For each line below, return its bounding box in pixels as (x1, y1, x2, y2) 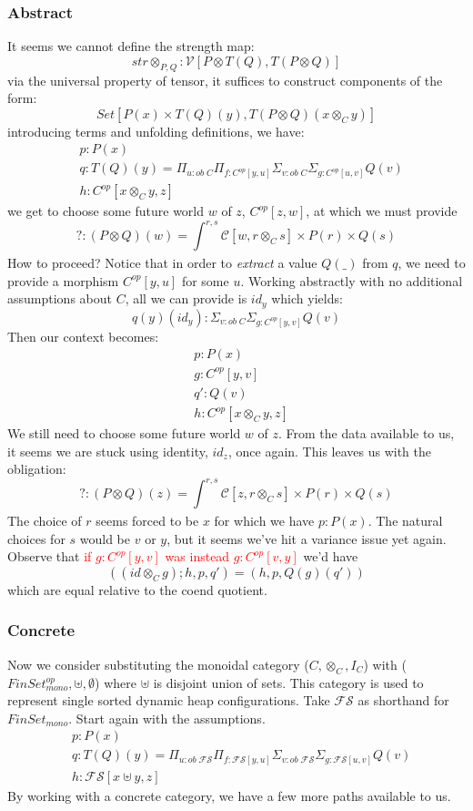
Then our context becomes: (7, 326, 159, 345)
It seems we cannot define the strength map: (7, 36, 255, 56)
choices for (7, 529, 65, 548)
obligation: (7, 459, 66, 478)
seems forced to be (96, 511, 199, 530)
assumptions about (7, 289, 112, 308)
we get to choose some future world (7, 201, 205, 221)
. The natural (367, 511, 443, 530)
